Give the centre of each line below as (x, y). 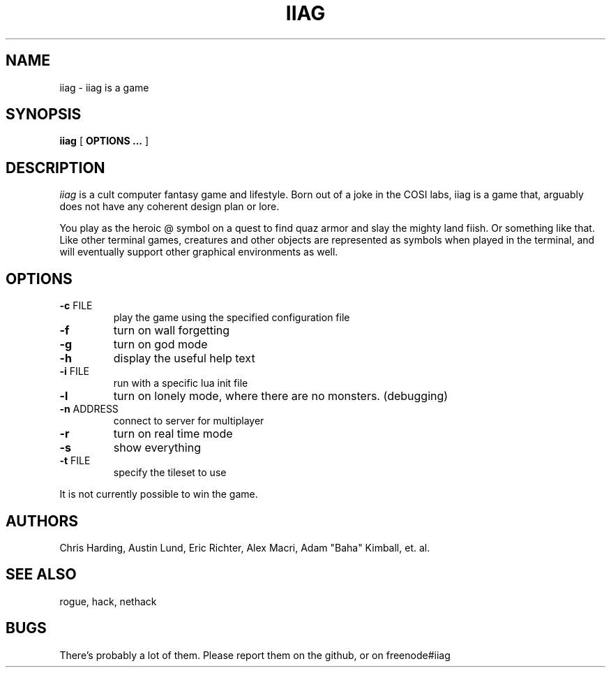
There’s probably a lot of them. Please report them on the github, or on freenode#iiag (255, 655)
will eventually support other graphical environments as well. (199, 252)
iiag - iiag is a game (104, 87)
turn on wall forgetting (172, 331)
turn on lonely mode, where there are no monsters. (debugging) (281, 396)
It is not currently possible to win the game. (159, 494)
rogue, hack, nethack (108, 601)
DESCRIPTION (55, 168)
